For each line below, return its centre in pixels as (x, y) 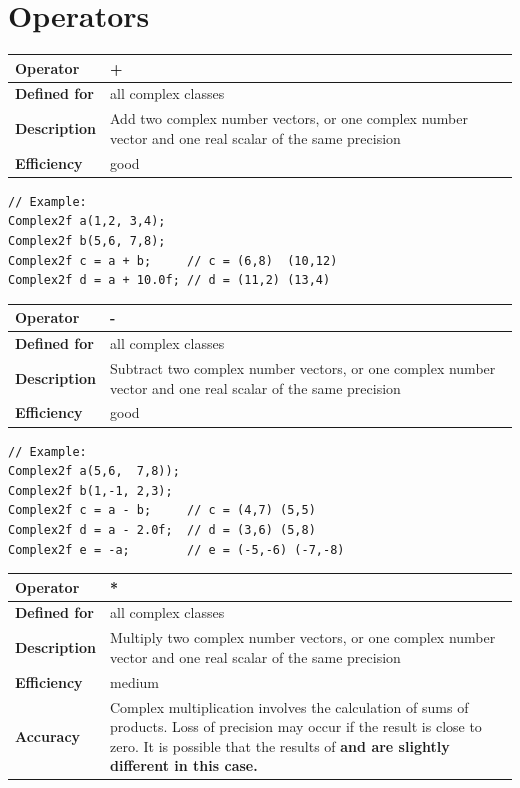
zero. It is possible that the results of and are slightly (280, 745)
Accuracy (48, 735)
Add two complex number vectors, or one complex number (289, 118)
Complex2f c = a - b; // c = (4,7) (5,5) (162, 510)
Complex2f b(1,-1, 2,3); (90, 490)
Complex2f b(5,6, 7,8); (87, 241)
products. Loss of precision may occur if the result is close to (296, 726)
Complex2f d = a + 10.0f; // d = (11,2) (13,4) (169, 280)
